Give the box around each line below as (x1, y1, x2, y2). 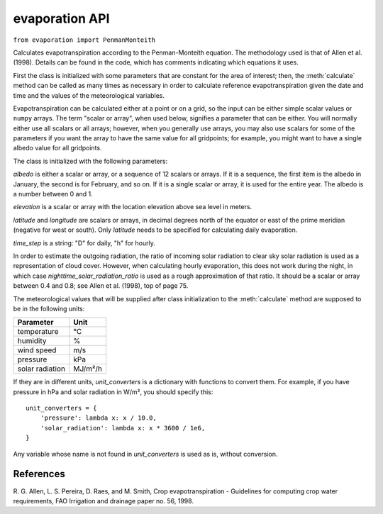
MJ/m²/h (73, 364, 103, 374)
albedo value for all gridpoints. (13, 144, 102, 152)
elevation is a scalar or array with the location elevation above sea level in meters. (13, 203, 252, 211)
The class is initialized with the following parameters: (13, 157, 168, 165)
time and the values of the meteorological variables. (13, 91, 165, 99)
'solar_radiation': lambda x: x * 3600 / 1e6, (40, 424, 206, 432)
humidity (17, 336, 47, 346)
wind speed (17, 345, 57, 355)
